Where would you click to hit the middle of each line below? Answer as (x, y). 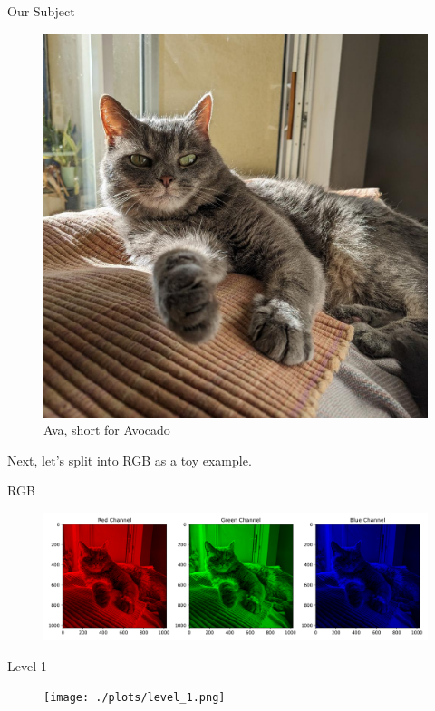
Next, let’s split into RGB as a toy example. (130, 460)
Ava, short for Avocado (107, 430)
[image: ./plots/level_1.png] (135, 698)
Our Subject (41, 11)
